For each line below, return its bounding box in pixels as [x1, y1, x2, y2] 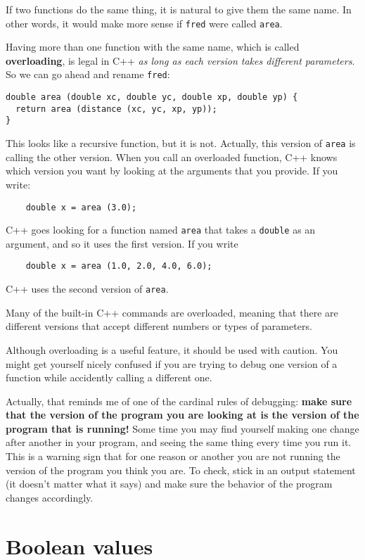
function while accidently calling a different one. [6, 370, 212, 385]
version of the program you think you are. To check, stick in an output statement [6, 462, 356, 477]
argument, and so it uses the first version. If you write [6, 236, 238, 250]
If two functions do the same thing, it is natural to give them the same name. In [6, 2, 352, 16]
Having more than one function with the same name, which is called [6, 39, 300, 54]
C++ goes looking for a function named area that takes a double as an [6, 222, 316, 237]
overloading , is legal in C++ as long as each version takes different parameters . [6, 53, 355, 68]
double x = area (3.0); [25, 202, 137, 212]
